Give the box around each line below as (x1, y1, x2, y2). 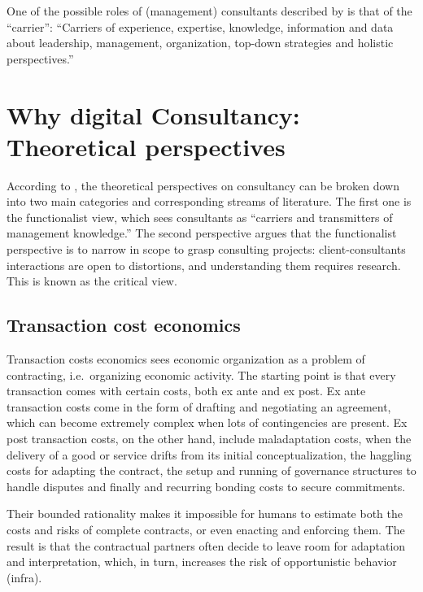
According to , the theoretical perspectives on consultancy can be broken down (7, 176, 399, 194)
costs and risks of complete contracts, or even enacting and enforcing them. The (7, 520, 405, 538)
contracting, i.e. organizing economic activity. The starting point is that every (7, 366, 396, 383)
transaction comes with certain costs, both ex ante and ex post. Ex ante (7, 382, 366, 399)
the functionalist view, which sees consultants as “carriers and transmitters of (7, 208, 393, 225)
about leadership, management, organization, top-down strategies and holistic (7, 34, 394, 51)
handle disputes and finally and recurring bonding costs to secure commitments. (7, 477, 406, 494)
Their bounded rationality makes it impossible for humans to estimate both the (7, 505, 403, 522)
